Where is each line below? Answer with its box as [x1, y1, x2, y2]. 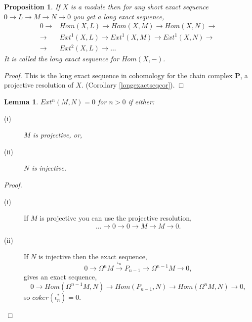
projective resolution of [4, 80, 74, 90]
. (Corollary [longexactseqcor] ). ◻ [81, 80, 184, 90]
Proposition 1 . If [4, 1, 60, 11]
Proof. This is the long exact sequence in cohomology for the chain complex [4, 70, 233, 80]
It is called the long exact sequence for [4, 53, 119, 64]
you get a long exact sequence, [73, 11, 164, 21]
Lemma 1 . [4, 96, 39, 107]
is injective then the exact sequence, [38, 251, 147, 262]
